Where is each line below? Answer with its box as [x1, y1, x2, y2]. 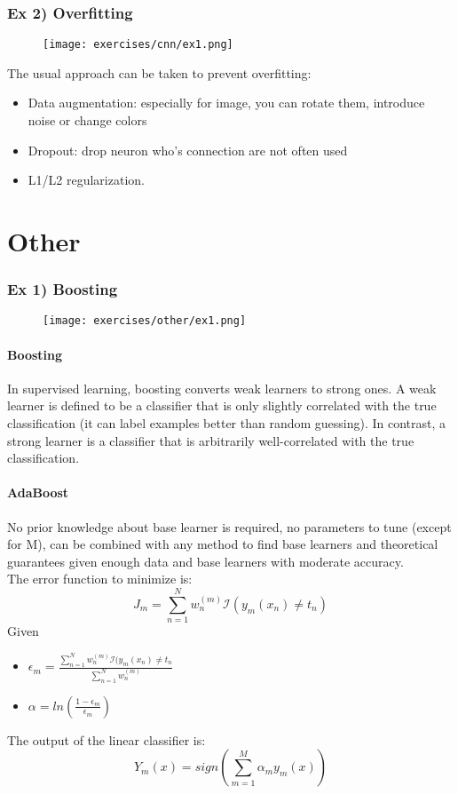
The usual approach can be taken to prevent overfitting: [7, 63, 312, 82]
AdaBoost [7, 483, 69, 502]
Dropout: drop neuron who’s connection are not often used [28, 140, 348, 159]
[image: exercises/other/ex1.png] [43, 314, 247, 328]
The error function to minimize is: [7, 569, 193, 588]
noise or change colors [28, 111, 147, 130]
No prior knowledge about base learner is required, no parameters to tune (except [7, 517, 452, 536]
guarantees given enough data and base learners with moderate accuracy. [7, 552, 404, 570]
